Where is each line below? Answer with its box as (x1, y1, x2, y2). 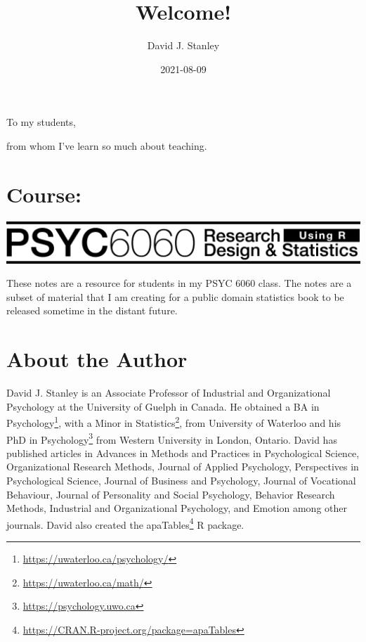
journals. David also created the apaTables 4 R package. (6, 515, 244, 532)
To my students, (6, 115, 76, 129)
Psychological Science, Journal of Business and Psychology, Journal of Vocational (6, 473, 356, 488)
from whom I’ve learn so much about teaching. (6, 138, 207, 153)
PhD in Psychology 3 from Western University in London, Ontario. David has (6, 430, 337, 447)
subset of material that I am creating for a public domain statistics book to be (6, 289, 344, 304)
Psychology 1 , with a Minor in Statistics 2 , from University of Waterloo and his (6, 413, 341, 430)
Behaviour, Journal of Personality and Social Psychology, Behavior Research (6, 487, 335, 501)
